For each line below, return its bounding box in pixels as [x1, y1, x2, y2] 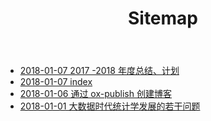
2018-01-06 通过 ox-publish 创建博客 [19, 88, 172, 100]
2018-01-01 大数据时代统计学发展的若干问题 [19, 100, 201, 112]
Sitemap [127, 7, 199, 30]
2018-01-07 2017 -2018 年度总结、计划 [19, 65, 180, 77]
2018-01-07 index [19, 76, 93, 88]
